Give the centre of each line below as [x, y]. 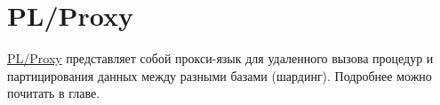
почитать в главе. [54, 93]
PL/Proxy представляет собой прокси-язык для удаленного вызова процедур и [220, 58]
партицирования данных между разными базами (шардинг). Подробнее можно [220, 75]
